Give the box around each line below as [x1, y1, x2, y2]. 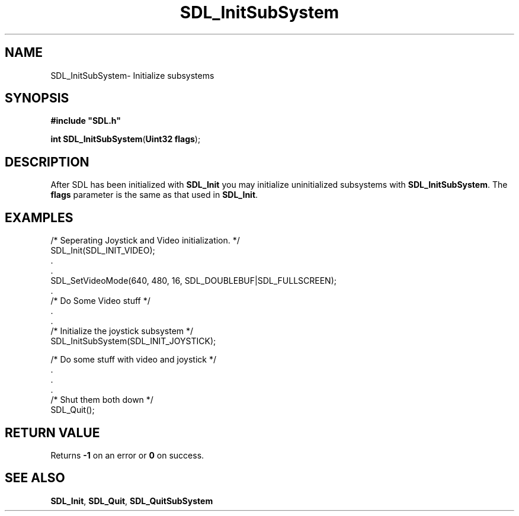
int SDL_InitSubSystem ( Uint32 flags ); [50, 134, 201, 145]
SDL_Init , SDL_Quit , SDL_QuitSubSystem [50, 495, 213, 506]
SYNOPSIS [5, 91, 69, 106]
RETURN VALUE [5, 425, 100, 440]
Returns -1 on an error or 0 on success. [50, 450, 204, 460]
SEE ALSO [5, 470, 65, 486]
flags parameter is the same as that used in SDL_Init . [50, 190, 258, 200]
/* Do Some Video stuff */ [50, 296, 150, 306]
